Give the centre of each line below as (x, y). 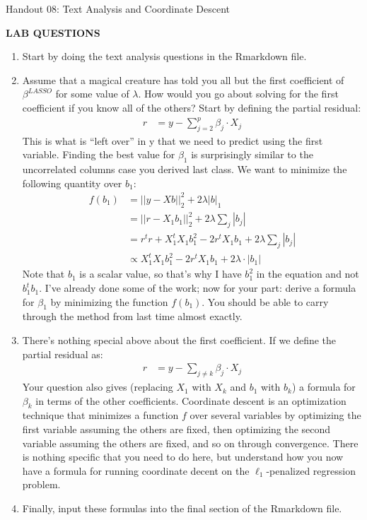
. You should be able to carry (265, 301)
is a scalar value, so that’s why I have (161, 274)
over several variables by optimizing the (275, 415)
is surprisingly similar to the (252, 154)
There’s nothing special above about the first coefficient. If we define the (179, 340)
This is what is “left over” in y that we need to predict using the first (173, 140)
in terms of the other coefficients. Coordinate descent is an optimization (191, 400)
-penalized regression (311, 470)
